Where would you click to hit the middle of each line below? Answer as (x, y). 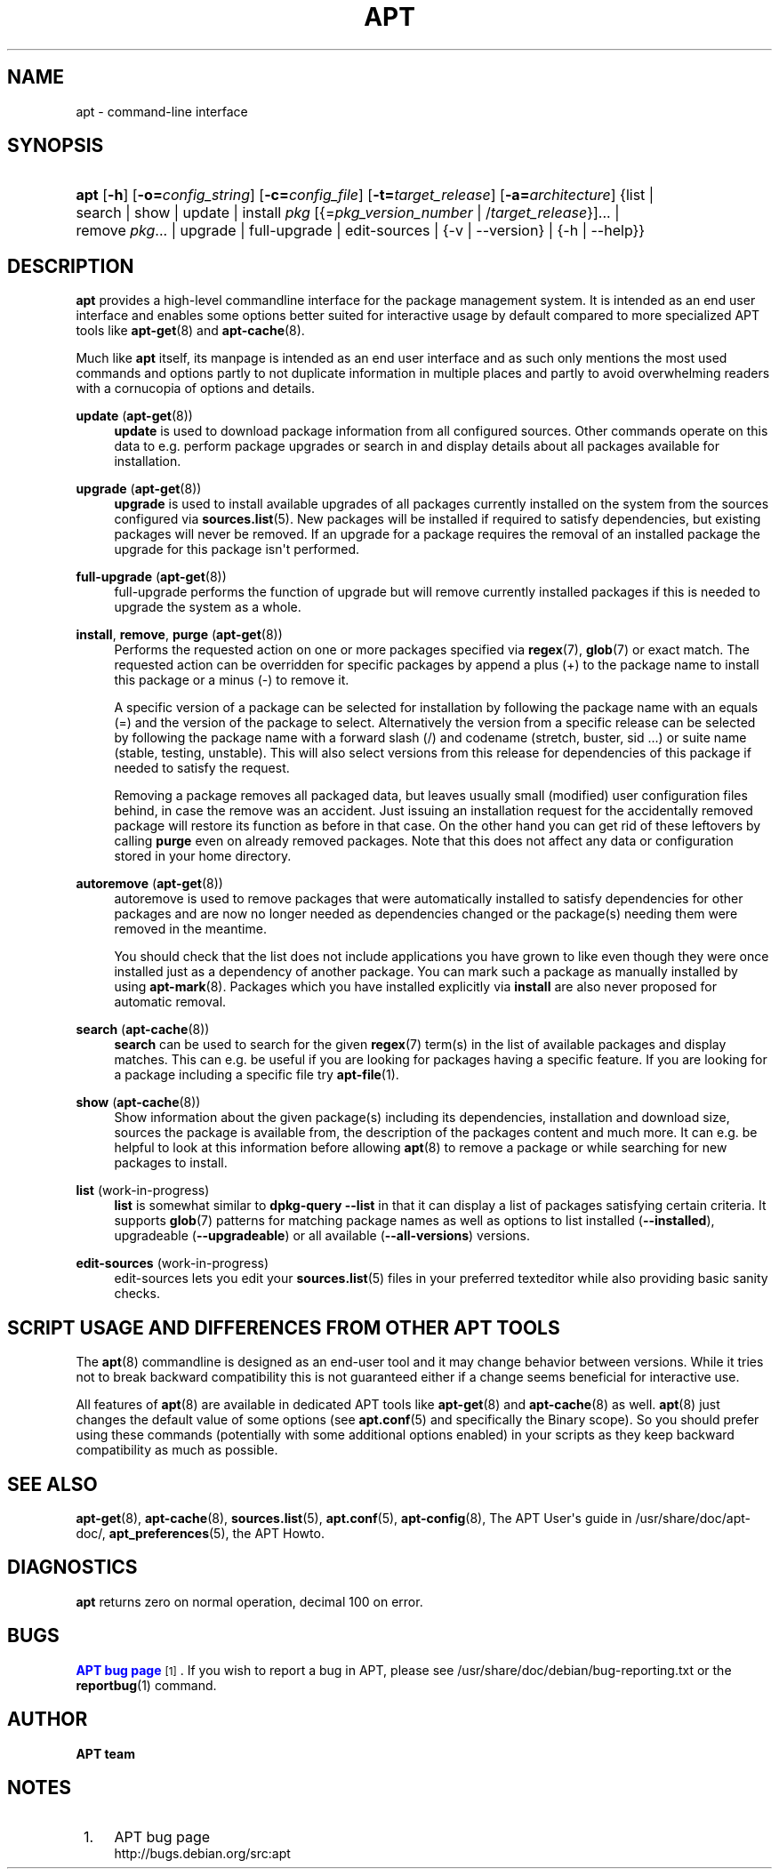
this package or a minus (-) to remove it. (232, 680)
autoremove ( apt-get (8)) (149, 884)
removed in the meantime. (190, 929)
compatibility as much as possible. (177, 1450)
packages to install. (171, 1163)
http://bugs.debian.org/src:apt (202, 1854)
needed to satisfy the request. (202, 768)
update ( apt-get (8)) (134, 416)
